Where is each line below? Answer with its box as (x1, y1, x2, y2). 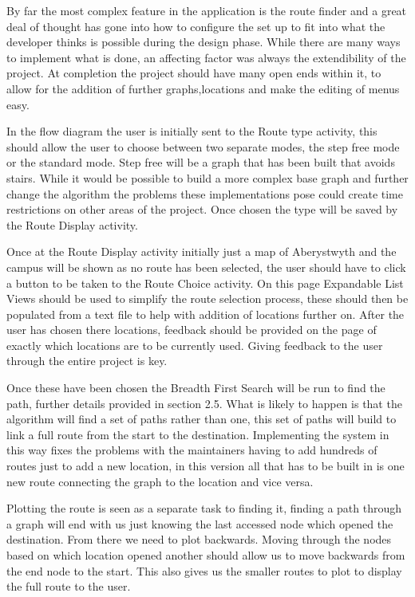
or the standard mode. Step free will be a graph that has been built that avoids (6, 154, 395, 171)
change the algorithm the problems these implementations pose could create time (6, 185, 403, 202)
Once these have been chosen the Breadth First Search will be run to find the (6, 379, 385, 396)
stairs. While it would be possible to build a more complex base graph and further (6, 169, 409, 186)
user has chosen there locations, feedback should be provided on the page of (6, 321, 377, 338)
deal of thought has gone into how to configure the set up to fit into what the (6, 18, 385, 34)
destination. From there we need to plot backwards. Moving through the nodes (6, 531, 392, 548)
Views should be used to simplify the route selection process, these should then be (6, 290, 409, 307)
